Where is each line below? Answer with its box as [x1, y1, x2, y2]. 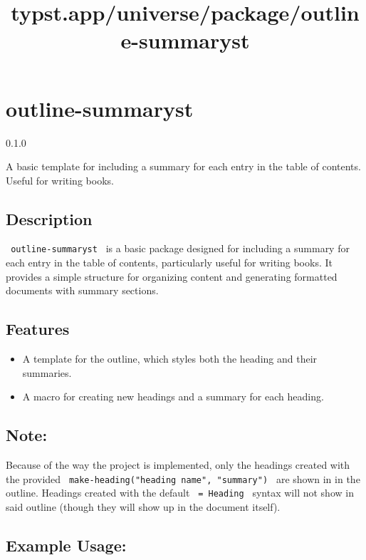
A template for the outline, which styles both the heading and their [22, 351, 318, 366]
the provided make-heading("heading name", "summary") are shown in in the [6, 471, 360, 486]
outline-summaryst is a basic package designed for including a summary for [11, 241, 350, 256]
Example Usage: [6, 534, 127, 556]
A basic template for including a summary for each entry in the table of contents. [6, 159, 361, 174]
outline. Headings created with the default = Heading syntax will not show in [6, 485, 354, 500]
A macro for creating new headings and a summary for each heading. [22, 389, 324, 404]
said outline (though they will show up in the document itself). [6, 499, 281, 514]
